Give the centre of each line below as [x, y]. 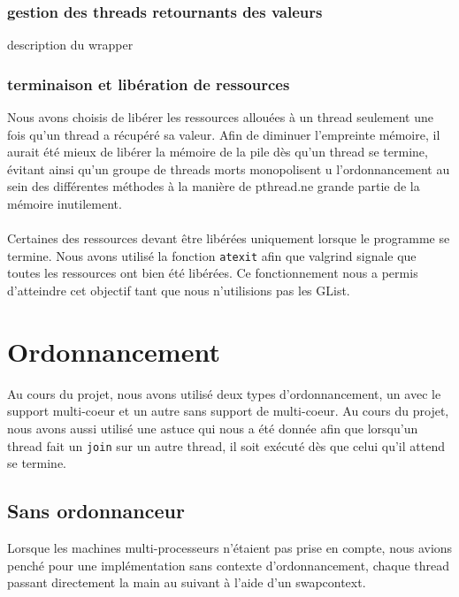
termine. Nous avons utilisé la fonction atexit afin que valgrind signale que [212, 255]
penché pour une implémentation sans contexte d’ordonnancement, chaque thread [229, 565]
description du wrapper [70, 45]
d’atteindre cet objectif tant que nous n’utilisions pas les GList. [179, 291]
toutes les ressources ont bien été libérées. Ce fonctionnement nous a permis [213, 273]
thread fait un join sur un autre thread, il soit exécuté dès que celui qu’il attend [226, 445]
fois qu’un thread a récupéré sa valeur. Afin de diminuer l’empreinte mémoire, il [224, 134]
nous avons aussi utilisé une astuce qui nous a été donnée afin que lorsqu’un [213, 428]
